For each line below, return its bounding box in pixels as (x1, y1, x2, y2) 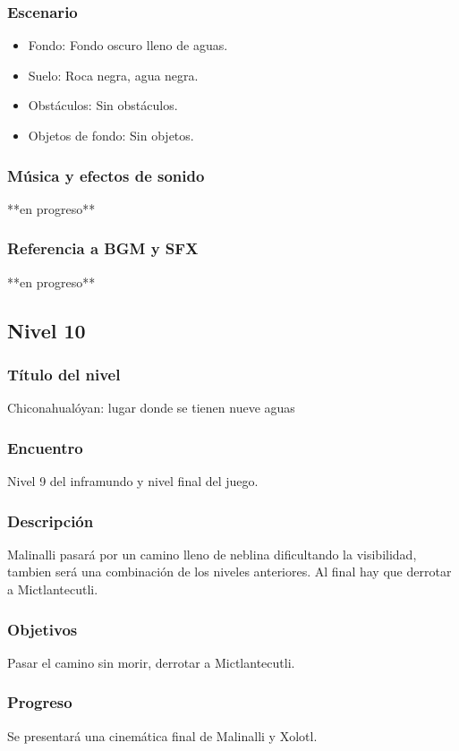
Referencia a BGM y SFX (7, 237, 199, 260)
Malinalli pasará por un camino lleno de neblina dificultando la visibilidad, (7, 544, 417, 563)
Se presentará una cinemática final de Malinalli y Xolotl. (7, 726, 318, 745)
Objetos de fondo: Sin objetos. (28, 126, 194, 144)
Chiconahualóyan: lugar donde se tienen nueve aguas (7, 398, 295, 417)
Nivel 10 (7, 316, 86, 344)
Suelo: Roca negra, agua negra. (28, 65, 199, 84)
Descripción (7, 509, 94, 532)
